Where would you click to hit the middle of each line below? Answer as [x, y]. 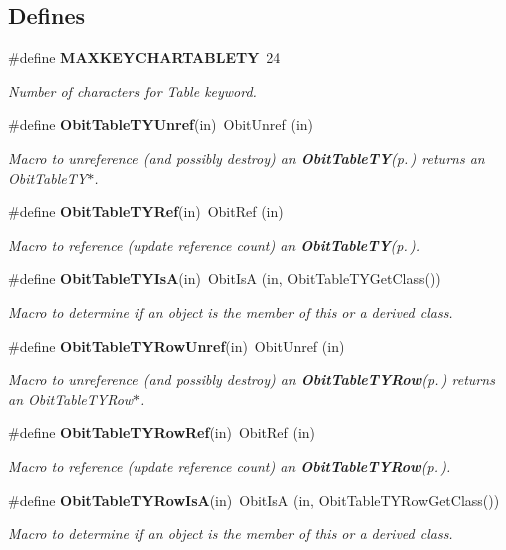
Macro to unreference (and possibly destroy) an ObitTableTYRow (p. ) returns [251, 379]
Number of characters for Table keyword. [132, 90]
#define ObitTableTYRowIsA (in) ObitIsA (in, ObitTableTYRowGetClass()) [254, 499]
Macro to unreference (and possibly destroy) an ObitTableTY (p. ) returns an [246, 157]
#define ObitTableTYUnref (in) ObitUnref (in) [161, 124]
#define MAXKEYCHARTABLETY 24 [144, 57]
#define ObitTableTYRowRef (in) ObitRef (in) [162, 432]
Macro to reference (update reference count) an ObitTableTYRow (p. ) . [229, 465]
